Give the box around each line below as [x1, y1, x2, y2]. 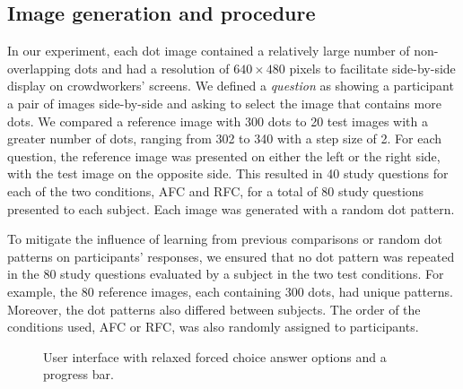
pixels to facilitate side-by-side [289, 58, 456, 77]
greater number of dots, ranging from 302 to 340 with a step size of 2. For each [7, 129, 442, 148]
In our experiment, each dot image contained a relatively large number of [7, 41, 410, 60]
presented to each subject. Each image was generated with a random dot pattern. [7, 199, 455, 218]
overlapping [7, 58, 71, 77]
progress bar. [43, 365, 114, 384]
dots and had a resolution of [74, 58, 230, 77]
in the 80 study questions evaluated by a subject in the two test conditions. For [7, 264, 444, 283]
